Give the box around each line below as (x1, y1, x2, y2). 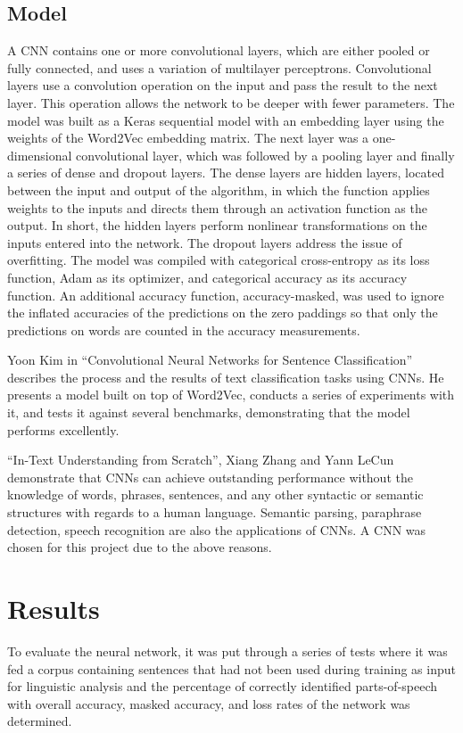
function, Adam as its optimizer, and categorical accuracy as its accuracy (7, 268, 408, 286)
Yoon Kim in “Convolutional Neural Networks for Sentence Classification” (7, 350, 413, 369)
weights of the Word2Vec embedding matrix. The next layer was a (7, 128, 369, 147)
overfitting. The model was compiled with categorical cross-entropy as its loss (7, 251, 430, 269)
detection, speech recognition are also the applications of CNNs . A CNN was (7, 520, 426, 539)
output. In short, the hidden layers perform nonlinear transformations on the (7, 216, 427, 235)
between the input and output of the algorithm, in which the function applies (7, 180, 430, 199)
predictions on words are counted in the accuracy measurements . (7, 320, 360, 339)
